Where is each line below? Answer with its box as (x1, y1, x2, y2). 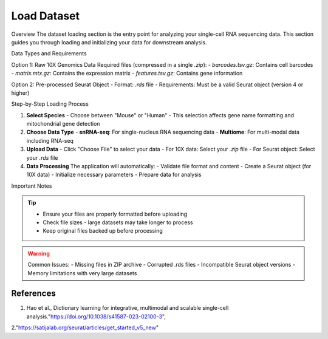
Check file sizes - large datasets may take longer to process (43, 219, 194, 226)
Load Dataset (11, 9, 80, 22)
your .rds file (26, 154, 58, 161)
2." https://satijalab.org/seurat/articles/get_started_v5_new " (11, 324, 159, 331)
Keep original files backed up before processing (43, 227, 163, 235)
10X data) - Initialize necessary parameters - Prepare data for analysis (26, 171, 202, 179)
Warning (27, 250, 50, 257)
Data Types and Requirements (11, 50, 87, 57)
